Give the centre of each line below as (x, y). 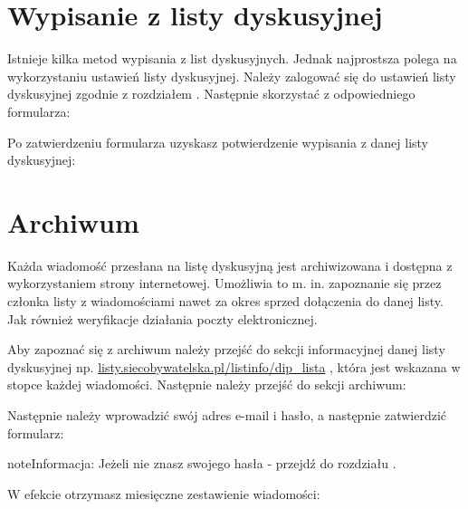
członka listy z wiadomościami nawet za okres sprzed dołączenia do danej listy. (225, 301)
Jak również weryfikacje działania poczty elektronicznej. (162, 318)
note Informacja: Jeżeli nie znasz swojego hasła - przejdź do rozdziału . (202, 463)
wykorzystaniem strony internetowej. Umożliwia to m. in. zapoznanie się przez (224, 283)
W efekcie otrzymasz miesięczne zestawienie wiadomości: (164, 493)
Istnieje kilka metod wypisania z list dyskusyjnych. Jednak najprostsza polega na (232, 58)
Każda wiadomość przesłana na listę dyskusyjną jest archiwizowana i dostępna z (230, 265)
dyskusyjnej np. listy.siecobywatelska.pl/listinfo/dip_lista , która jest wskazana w (234, 366)
